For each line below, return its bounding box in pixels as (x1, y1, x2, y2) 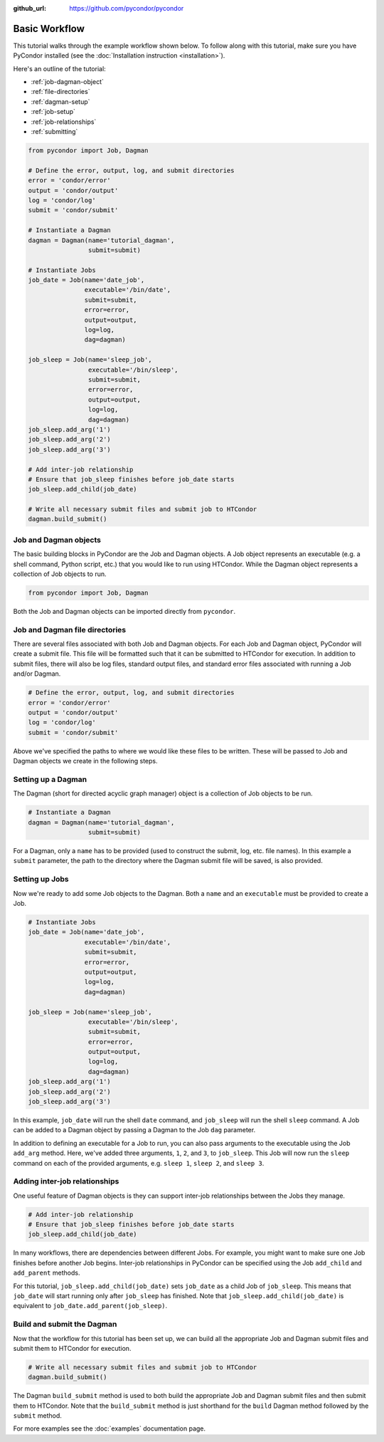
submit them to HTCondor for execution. (13, 1344, 132, 1352)
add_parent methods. (13, 1268, 80, 1278)
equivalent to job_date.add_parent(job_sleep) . (13, 1302, 168, 1310)
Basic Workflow (13, 22, 85, 35)
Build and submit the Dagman (13, 1320, 117, 1329)
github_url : (13, 4, 46, 12)
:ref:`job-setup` (31, 108, 76, 116)
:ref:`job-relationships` (31, 117, 97, 126)
